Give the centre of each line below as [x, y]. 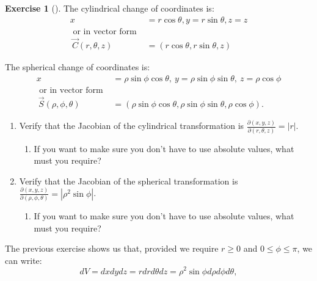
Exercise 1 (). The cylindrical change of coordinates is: [110, 8]
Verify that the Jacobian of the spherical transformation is [129, 181]
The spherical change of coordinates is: [78, 66]
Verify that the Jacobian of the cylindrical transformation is [132, 126]
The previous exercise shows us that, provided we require [112, 248]
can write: [24, 260]
